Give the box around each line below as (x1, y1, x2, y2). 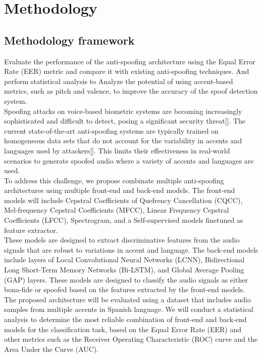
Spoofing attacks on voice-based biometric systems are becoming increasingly (4, 105, 242, 116)
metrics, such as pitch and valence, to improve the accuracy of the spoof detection (4, 86, 258, 96)
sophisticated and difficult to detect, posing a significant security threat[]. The (4, 115, 246, 126)
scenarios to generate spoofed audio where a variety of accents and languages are (4, 155, 254, 166)
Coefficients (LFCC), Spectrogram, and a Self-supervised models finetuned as (4, 215, 243, 225)
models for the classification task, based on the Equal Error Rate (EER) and (4, 324, 241, 334)
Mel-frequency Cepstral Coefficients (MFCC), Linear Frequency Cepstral (4, 205, 229, 215)
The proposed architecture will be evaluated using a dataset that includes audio (4, 294, 251, 304)
